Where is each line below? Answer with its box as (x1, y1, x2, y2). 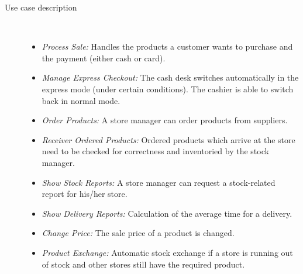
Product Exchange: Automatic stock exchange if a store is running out (42, 246, 293, 258)
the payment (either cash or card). (42, 51, 166, 64)
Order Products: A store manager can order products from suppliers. (42, 114, 288, 126)
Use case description (5, 1, 77, 13)
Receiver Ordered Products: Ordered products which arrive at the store (42, 133, 295, 145)
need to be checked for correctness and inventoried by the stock (42, 145, 269, 157)
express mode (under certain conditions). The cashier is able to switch (42, 82, 294, 95)
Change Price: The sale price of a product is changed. (42, 227, 235, 239)
